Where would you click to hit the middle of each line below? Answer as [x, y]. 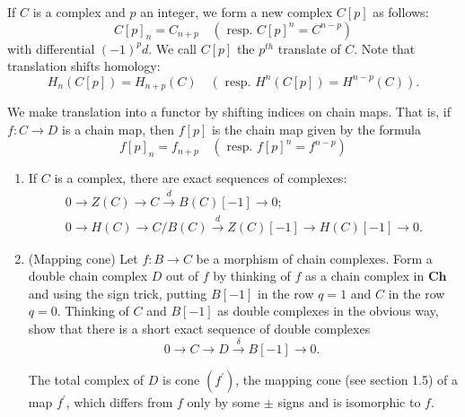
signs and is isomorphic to [349, 402]
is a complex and [79, 12]
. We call [172, 48]
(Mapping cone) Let [83, 258]
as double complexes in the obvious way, [328, 311]
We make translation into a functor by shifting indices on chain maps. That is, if [229, 112]
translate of [309, 48]
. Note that [385, 48]
